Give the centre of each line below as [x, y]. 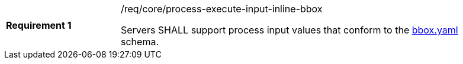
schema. [140, 42]
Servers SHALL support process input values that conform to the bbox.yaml [290, 30]
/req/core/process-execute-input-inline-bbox [222, 9]
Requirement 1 [39, 25]
